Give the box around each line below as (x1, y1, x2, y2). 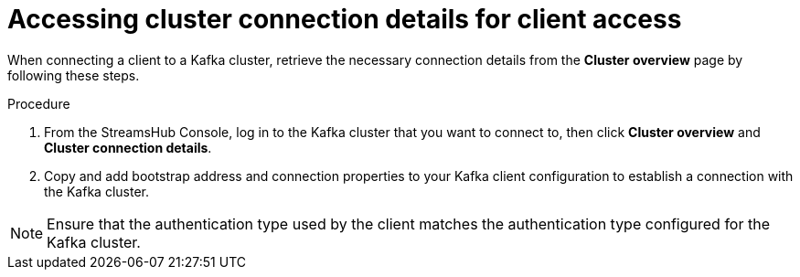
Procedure (7, 95, 70, 112)
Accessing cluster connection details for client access (7, 4, 682, 35)
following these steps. (7, 67, 140, 83)
